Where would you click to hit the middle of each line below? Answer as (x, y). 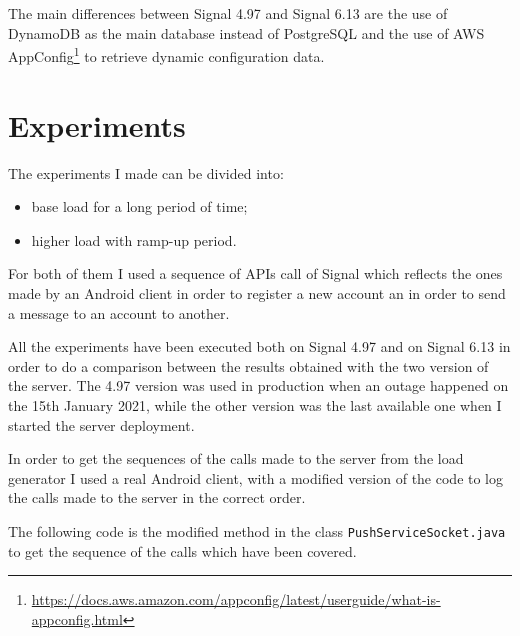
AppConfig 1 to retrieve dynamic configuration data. (166, 54)
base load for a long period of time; (139, 206)
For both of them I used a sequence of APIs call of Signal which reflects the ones (255, 273)
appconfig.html (77, 618)
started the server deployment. (101, 424)
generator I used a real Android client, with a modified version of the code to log (256, 477)
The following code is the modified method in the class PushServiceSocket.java (257, 530)
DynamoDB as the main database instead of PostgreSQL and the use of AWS (246, 32)
